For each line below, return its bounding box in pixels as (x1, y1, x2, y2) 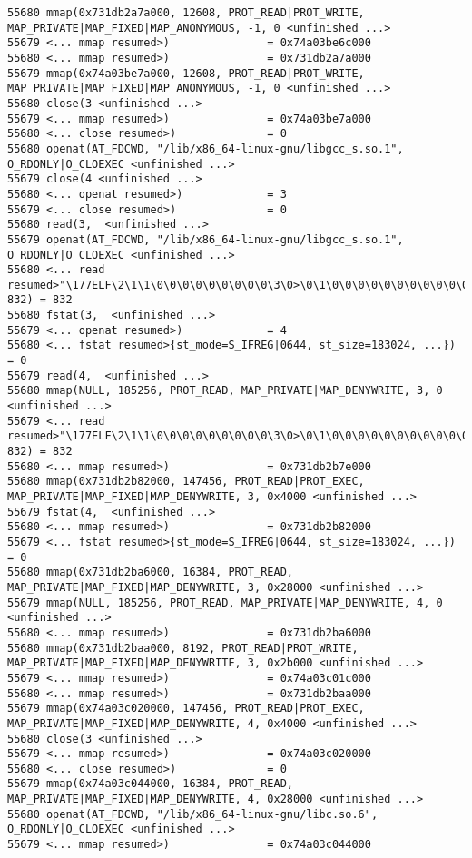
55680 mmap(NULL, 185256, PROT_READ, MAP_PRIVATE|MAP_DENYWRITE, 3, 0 (7, 384, 443, 398)
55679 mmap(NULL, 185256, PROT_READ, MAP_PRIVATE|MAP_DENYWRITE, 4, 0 (7, 596, 443, 609)
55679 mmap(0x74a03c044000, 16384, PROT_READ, (7, 777, 293, 791)
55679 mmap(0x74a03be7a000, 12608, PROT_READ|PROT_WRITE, (7, 66, 365, 80)
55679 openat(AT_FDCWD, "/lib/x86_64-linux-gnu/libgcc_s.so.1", (7, 232, 404, 246)
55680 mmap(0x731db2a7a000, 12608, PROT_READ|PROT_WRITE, (7, 6, 365, 19)
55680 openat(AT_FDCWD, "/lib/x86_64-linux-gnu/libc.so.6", (7, 807, 379, 821)
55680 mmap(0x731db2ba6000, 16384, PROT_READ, (7, 566, 293, 579)
